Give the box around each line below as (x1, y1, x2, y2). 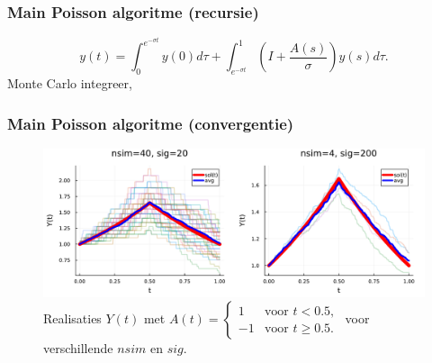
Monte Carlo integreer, (7, 74, 132, 93)
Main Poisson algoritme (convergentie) (7, 112, 294, 134)
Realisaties (43, 309, 102, 328)
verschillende (43, 339, 113, 358)
